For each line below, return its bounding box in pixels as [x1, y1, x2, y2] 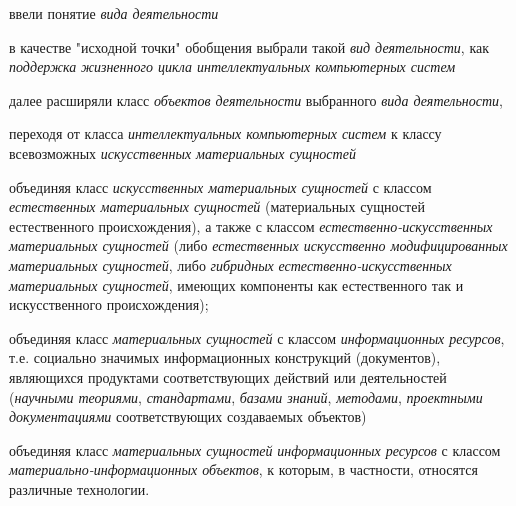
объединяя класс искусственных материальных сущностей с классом [9, 176, 432, 197]
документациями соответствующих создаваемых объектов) [9, 406, 367, 427]
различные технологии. [9, 478, 150, 499]
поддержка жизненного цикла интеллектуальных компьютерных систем [9, 56, 456, 77]
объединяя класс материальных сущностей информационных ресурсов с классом [9, 439, 501, 460]
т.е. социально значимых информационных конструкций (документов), [9, 347, 441, 368]
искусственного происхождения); [9, 294, 209, 315]
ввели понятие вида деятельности [9, 3, 219, 23]
